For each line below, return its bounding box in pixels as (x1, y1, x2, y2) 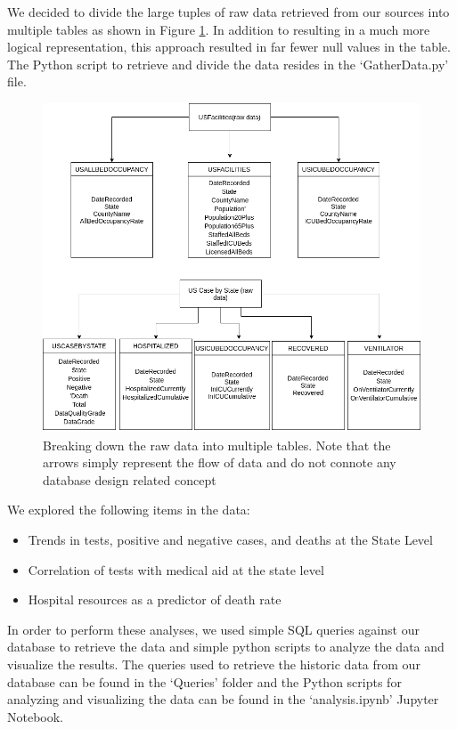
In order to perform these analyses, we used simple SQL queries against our (7, 620, 420, 638)
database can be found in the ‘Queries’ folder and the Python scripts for (7, 672, 402, 691)
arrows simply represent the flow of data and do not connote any (43, 453, 396, 472)
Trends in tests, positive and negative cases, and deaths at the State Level (28, 530, 433, 548)
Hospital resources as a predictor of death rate (28, 590, 282, 609)
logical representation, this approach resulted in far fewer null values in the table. (7, 37, 451, 56)
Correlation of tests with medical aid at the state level (28, 560, 324, 579)
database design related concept (43, 470, 216, 489)
